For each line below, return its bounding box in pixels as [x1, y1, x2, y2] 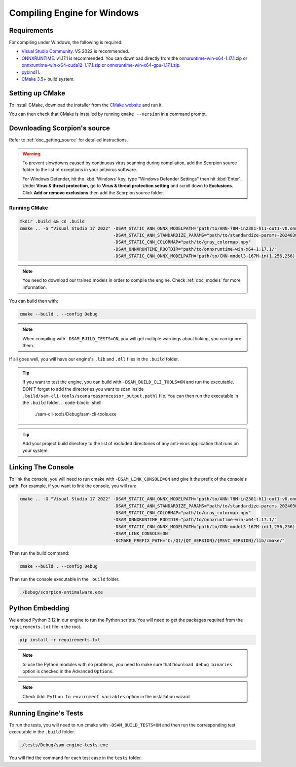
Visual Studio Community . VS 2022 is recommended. [21, 48, 129, 54]
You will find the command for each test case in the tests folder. [9, 755, 142, 761]
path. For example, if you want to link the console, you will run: [9, 483, 137, 489]
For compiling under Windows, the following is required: [9, 40, 123, 45]
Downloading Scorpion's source [9, 124, 111, 133]
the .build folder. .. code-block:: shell [22, 400, 102, 406]
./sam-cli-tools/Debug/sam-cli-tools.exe [35, 411, 117, 417]
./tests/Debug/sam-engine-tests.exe [19, 742, 109, 748]
